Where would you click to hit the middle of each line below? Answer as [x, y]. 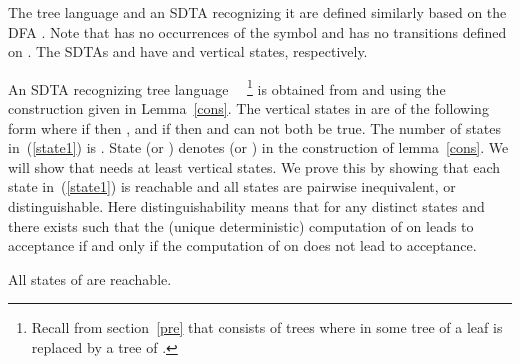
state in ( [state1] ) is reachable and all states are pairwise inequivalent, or [232, 186]
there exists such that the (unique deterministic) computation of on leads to [241, 225]
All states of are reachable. [90, 278]
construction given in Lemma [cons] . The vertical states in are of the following [248, 108]
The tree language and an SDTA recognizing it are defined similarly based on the [257, 12]
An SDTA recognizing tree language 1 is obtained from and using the [227, 87]
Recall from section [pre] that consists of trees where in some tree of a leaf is [267, 327]
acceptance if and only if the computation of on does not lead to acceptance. [242, 245]
